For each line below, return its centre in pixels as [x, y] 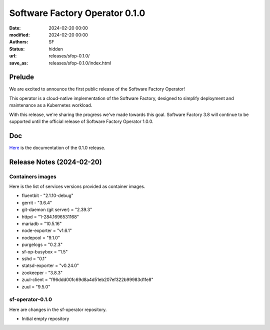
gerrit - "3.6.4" [37, 202]
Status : [17, 49]
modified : [19, 34]
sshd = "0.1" [34, 258]
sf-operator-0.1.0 [31, 299]
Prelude [22, 77]
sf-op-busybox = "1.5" [45, 251]
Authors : [19, 42]
